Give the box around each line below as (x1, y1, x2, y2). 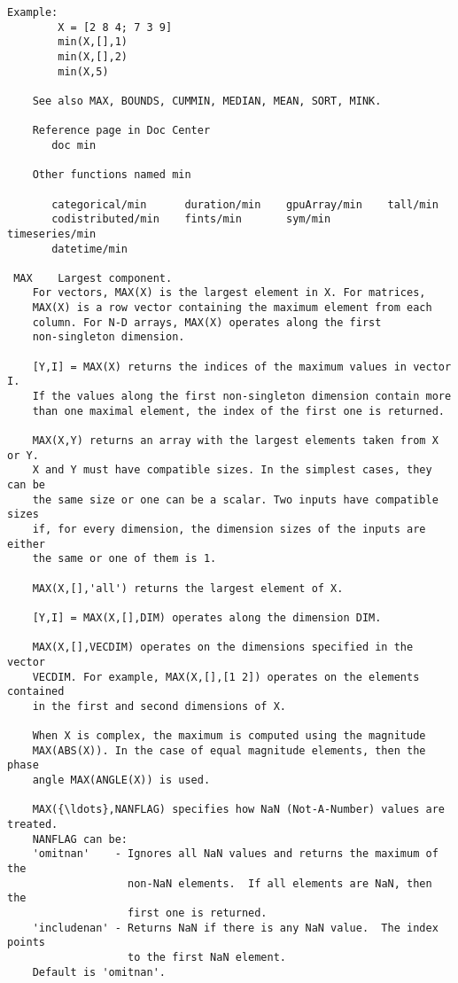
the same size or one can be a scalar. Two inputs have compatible (32, 493, 439, 506)
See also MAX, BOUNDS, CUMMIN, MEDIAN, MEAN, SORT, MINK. (32, 94, 382, 107)
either (7, 537, 45, 550)
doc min (51, 138, 97, 152)
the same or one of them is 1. (32, 552, 217, 566)
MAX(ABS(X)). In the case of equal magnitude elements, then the (32, 744, 426, 757)
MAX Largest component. (13, 271, 173, 285)
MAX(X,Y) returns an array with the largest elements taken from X (32, 434, 439, 448)
